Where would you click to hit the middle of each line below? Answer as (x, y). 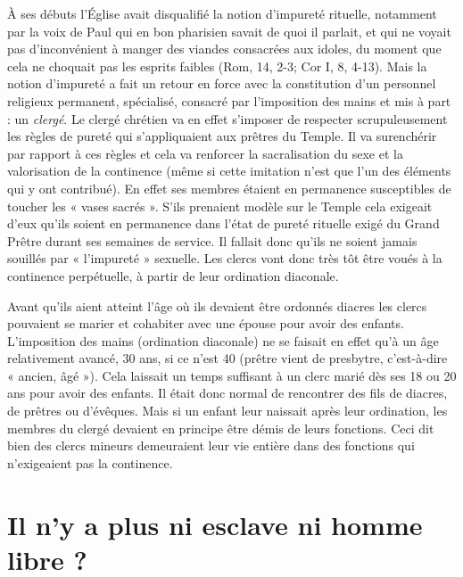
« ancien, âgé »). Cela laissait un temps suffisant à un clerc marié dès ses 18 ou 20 (232, 375)
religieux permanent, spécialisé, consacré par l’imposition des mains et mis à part (229, 100)
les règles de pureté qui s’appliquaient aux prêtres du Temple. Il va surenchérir (222, 136)
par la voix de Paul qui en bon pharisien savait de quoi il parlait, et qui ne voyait (229, 31)
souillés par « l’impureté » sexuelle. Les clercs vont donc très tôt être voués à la (225, 258)
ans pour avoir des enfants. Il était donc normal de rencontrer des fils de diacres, (227, 393)
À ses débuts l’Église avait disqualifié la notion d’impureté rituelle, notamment (222, 13)
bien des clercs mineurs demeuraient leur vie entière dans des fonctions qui (211, 445)
